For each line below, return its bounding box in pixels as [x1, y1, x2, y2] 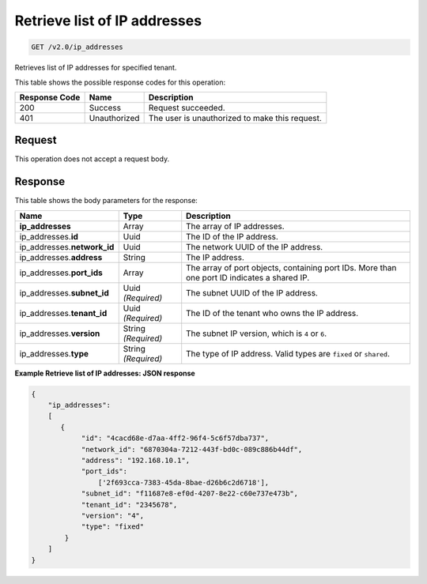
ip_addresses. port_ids [19, 267, 103, 278]
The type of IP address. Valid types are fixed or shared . [186, 348, 391, 359]
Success [89, 102, 122, 113]
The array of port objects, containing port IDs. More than [186, 262, 397, 273]
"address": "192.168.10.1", [81, 456, 190, 465]
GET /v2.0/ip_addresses [31, 43, 124, 51]
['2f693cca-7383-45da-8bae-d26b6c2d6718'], [97, 478, 270, 487]
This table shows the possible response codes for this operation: [14, 77, 226, 87]
